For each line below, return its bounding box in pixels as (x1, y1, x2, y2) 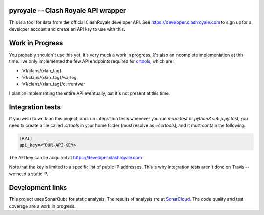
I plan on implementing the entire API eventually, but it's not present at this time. (9, 90, 170, 96)
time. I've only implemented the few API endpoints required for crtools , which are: (9, 59, 174, 64)
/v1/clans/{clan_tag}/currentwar (21, 81, 86, 87)
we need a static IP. (9, 171, 49, 176)
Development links (9, 183, 67, 192)
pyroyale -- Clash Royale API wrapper (9, 6, 126, 15)
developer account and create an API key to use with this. (9, 26, 125, 32)
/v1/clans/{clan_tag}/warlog (21, 74, 77, 80)
